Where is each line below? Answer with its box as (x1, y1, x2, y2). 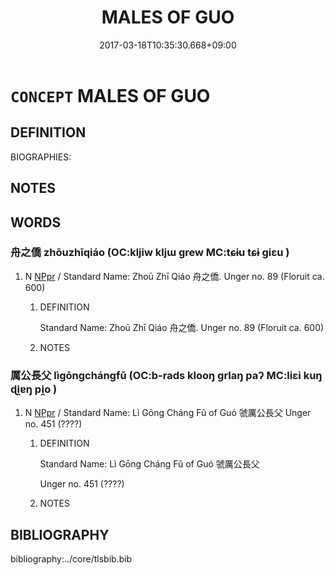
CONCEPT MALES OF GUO (10, 84, 211, 107)
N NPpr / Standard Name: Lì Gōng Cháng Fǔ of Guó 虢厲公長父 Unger (24, 407, 312, 419)
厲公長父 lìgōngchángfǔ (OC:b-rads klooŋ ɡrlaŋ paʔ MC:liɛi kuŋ (10, 368, 323, 382)
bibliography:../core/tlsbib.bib (10, 552, 133, 565)
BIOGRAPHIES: (10, 151, 72, 163)
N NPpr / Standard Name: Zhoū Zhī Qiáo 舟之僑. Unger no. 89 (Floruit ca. (24, 270, 325, 282)
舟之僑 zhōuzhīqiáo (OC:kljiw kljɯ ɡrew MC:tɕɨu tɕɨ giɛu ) (10, 246, 290, 260)
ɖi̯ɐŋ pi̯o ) (10, 382, 58, 396)
